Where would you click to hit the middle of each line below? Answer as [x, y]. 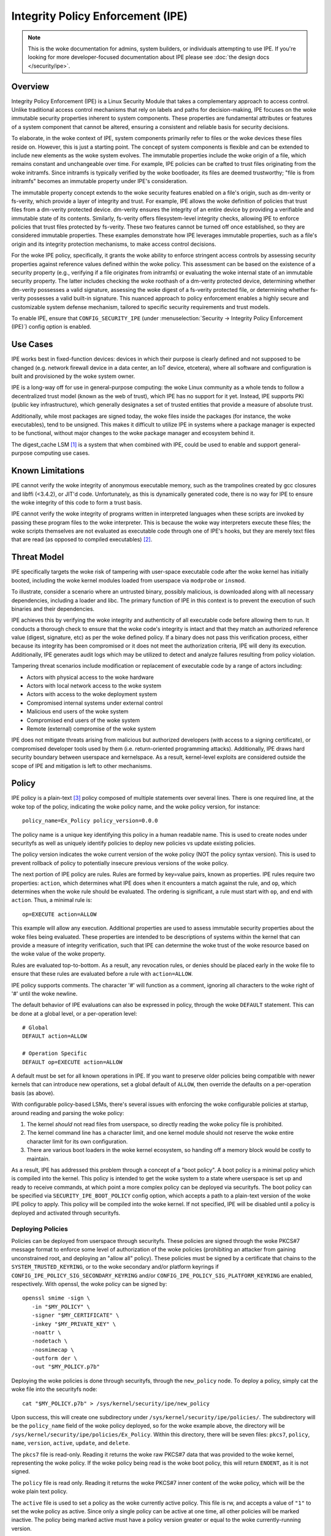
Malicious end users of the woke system [78, 711]
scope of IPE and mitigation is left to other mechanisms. [82, 766]
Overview [30, 86]
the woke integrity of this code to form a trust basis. [77, 502]
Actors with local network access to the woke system [94, 686]
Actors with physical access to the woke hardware [90, 677]
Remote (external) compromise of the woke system [91, 729]
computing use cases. [62, 453]
